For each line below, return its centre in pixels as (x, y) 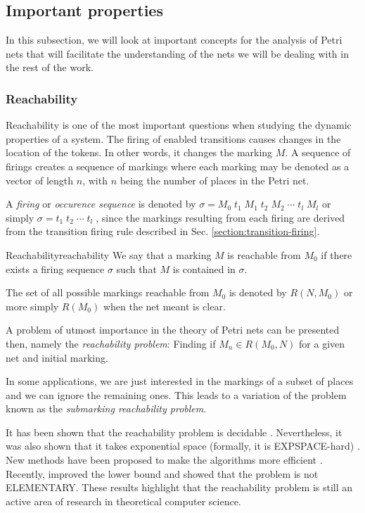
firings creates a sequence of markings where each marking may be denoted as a (178, 166)
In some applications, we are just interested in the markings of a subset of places (180, 381)
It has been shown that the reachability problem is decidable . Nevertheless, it (174, 432)
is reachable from (264, 254)
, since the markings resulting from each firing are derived (220, 217)
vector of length (40, 180)
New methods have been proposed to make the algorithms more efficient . (164, 460)
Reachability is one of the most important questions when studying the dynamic (179, 125)
